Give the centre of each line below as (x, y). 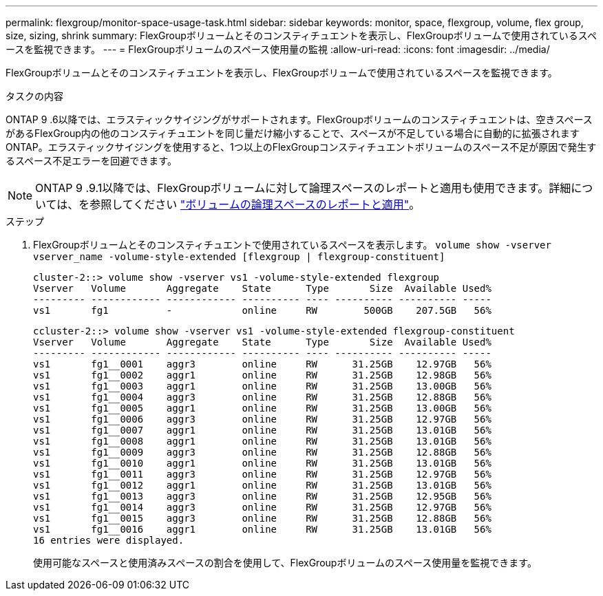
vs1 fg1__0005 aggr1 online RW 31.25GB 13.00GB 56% (262, 408)
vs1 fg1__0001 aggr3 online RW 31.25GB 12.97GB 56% (262, 364)
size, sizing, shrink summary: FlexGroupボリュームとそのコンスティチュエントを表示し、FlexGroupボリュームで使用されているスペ (301, 35)
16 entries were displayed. (109, 540)
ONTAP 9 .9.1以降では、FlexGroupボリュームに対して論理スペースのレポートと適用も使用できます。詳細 (303, 188)
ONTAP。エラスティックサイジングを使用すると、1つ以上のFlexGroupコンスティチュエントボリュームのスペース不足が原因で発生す (301, 147)
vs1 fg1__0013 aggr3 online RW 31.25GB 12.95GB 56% (262, 496)
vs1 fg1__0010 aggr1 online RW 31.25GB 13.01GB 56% (262, 463)
